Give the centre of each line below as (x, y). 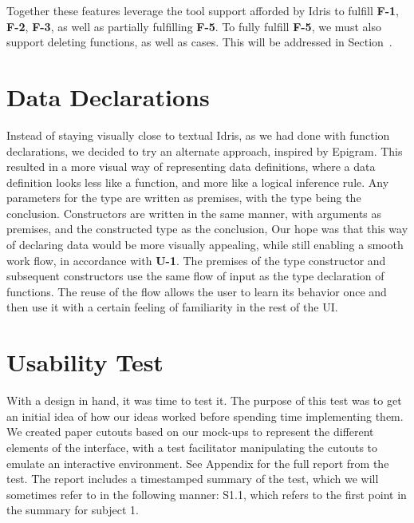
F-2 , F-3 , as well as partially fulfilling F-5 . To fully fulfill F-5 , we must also (194, 26)
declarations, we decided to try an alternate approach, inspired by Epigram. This (205, 151)
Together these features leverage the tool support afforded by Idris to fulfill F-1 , (203, 10)
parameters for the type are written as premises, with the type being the (184, 198)
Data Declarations (108, 96)
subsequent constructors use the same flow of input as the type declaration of (195, 276)
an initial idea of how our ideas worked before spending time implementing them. (205, 416)
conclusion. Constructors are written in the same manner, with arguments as (194, 213)
